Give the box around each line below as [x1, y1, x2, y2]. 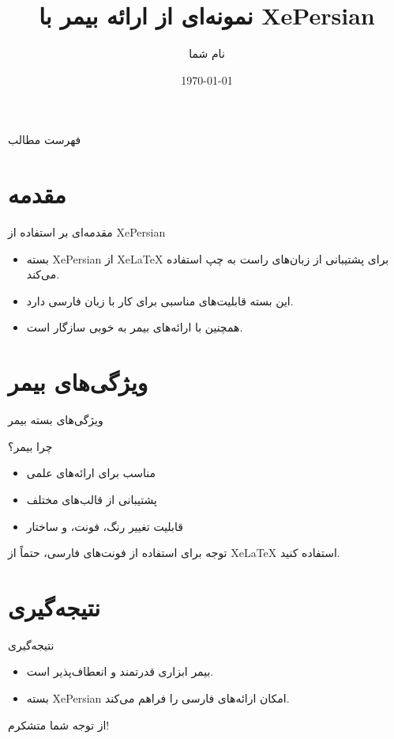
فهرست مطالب [8, 131, 81, 148]
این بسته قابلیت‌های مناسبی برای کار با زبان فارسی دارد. [26, 292, 294, 309]
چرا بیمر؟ [8, 438, 53, 454]
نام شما [189, 45, 225, 62]
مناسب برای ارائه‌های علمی [26, 464, 156, 481]
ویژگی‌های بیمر [8, 366, 148, 398]
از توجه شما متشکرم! [8, 716, 110, 733]
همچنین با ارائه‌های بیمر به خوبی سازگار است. [26, 319, 243, 335]
